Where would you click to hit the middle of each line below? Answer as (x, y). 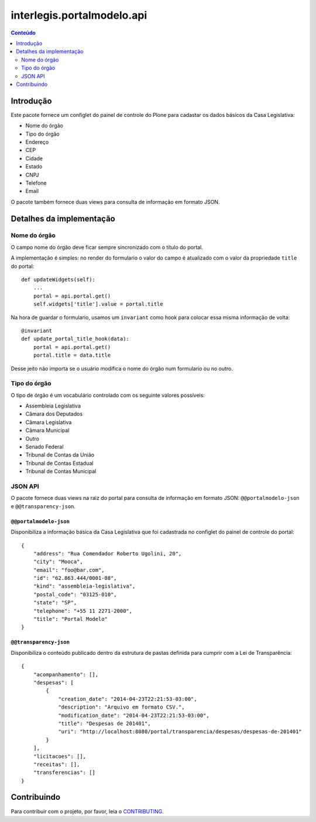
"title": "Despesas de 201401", (105, 723)
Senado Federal (44, 447)
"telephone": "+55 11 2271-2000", (83, 611)
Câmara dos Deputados (54, 414)
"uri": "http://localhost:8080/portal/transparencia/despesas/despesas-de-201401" (180, 732)
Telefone (36, 183)
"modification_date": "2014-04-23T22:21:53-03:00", (134, 715)
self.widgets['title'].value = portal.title (98, 304)
